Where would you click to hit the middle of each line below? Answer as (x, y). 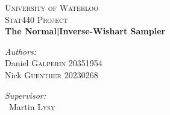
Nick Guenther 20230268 (52, 74)
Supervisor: (25, 95)
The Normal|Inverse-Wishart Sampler (85, 31)
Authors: (21, 51)
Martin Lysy (32, 107)
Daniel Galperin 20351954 (54, 63)
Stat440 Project (36, 19)
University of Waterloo (52, 7)
